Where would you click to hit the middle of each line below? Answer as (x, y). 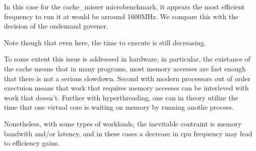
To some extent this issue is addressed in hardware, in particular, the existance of (127, 59)
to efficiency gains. (32, 143)
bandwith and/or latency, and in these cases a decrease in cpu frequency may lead (128, 133)
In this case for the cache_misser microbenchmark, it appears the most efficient (124, 6)
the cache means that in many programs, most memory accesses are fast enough (125, 68)
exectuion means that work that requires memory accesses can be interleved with (127, 88)
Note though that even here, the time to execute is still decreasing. (105, 42)
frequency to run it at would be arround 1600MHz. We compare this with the (121, 16)
